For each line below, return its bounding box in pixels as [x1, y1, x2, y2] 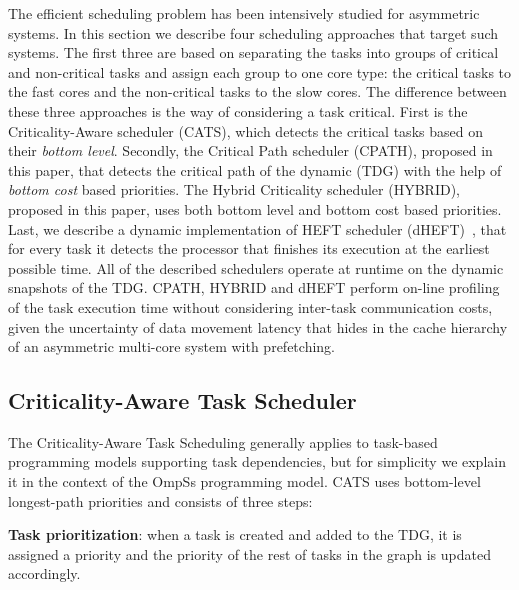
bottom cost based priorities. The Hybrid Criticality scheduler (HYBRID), [8, 179, 460, 200]
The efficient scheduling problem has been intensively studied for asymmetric [8, 3, 480, 23]
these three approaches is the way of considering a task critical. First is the [8, 100, 468, 121]
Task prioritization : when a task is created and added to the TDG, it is [8, 524, 462, 545]
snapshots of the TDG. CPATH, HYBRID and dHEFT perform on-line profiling [8, 277, 500, 298]
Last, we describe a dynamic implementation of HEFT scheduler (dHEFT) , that [8, 218, 507, 239]
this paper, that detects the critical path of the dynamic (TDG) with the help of [8, 159, 502, 180]
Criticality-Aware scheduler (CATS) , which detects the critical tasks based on [8, 120, 483, 141]
